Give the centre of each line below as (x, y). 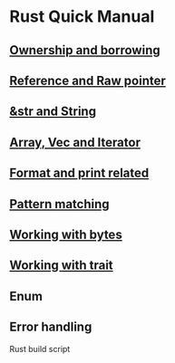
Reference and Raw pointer (87, 80)
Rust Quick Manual (82, 17)
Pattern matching (60, 204)
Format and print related (79, 173)
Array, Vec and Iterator (75, 142)
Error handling (51, 327)
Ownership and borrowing (85, 50)
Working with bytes (66, 234)
